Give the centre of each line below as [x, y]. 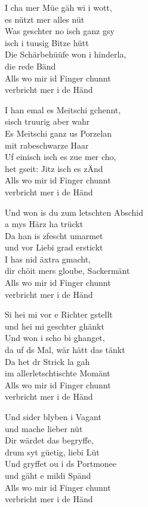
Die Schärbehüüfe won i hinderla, [66, 54]
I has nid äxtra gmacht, [48, 259]
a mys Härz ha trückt [44, 224]
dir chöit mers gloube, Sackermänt [67, 271]
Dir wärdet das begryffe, [49, 440]
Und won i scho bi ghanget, [55, 338]
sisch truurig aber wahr [47, 121]
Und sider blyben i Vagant [53, 417]
